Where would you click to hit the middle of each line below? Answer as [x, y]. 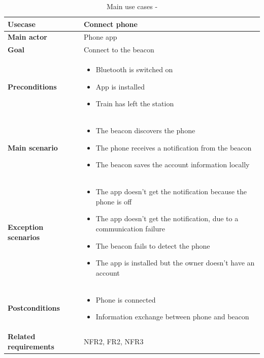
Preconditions [32, 86]
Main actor [27, 37]
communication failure [130, 228]
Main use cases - [132, 6]
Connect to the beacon [119, 50]
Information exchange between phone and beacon [172, 317]
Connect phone [110, 24]
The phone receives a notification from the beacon [174, 147]
